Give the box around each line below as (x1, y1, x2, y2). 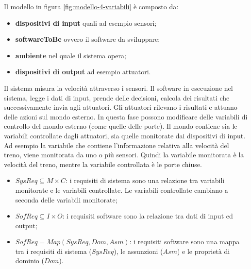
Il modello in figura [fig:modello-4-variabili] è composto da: (4, 1, 179, 11)
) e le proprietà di (177, 246, 230, 256)
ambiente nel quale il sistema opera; (15, 50, 126, 60)
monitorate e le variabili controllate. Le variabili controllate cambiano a (15, 185, 228, 195)
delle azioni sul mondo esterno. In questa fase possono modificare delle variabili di (4, 111, 248, 121)
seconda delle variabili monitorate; (15, 194, 117, 204)
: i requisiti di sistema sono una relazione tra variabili (66, 175, 225, 185)
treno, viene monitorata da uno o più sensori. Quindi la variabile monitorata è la (4, 150, 244, 160)
